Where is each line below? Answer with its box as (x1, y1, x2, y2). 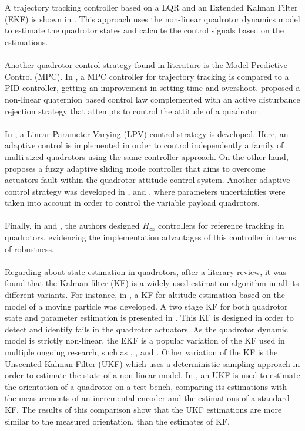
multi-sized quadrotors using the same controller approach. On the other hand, (5, 150, 289, 162)
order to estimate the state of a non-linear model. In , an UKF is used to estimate (5, 369, 300, 381)
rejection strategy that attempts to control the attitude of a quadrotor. (5, 104, 260, 117)
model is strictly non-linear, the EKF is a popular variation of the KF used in (5, 334, 285, 347)
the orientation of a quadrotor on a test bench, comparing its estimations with (5, 380, 287, 392)
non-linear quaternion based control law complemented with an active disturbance (5, 93, 300, 105)
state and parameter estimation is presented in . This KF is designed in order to (5, 311, 294, 324)
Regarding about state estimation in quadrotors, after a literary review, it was (5, 265, 287, 277)
